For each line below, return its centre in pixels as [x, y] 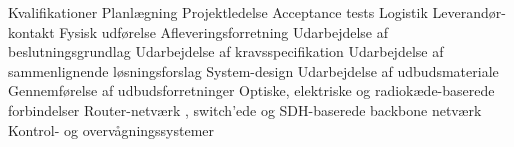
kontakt [31, 31]
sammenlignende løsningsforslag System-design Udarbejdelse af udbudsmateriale [253, 70]
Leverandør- [469, 12]
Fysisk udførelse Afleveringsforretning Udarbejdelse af [223, 31]
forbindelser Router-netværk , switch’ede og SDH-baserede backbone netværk [245, 109]
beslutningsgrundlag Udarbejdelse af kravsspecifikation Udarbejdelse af [226, 51]
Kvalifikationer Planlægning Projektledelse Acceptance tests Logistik [218, 12]
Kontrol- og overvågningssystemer [111, 129]
